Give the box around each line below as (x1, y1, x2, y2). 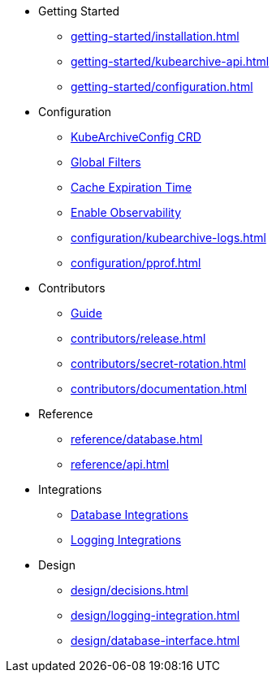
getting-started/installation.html (71, 29, 239, 43)
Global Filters (71, 155, 141, 169)
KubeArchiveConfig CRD (71, 130, 201, 144)
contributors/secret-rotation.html (71, 357, 247, 370)
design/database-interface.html (71, 634, 240, 647)
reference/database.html (71, 432, 203, 446)
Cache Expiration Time (71, 180, 192, 194)
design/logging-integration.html (71, 608, 240, 622)
